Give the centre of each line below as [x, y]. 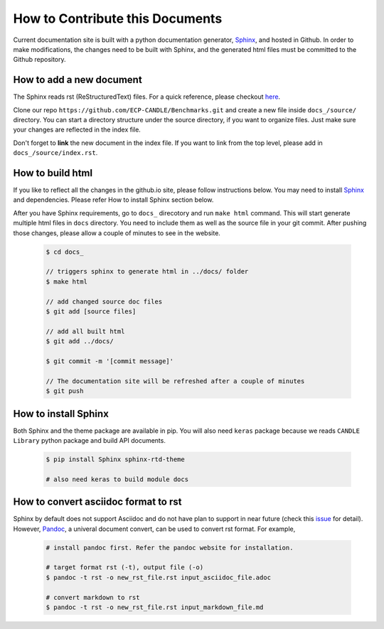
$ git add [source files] [91, 311]
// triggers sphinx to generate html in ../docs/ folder [147, 272]
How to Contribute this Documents [118, 18]
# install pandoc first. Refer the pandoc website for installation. [170, 548]
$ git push [65, 391]
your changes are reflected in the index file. [77, 130]
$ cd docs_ [65, 252]
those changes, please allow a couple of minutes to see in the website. [117, 233]
